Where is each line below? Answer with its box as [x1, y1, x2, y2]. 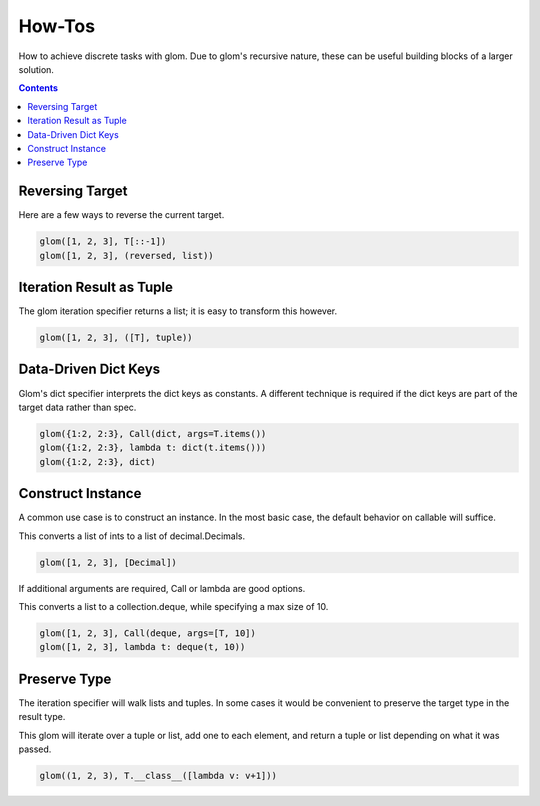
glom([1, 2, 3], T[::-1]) [39, 236, 167, 247]
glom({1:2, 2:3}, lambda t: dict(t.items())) [39, 442, 267, 454]
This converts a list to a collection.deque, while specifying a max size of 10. [18, 600, 329, 612]
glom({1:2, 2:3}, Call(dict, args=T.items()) [39, 428, 267, 439]
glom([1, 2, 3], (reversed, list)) [39, 250, 214, 261]
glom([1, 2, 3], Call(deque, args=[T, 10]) [39, 627, 257, 639]
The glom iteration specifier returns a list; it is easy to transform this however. [18, 305, 338, 317]
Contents [18, 82, 59, 94]
